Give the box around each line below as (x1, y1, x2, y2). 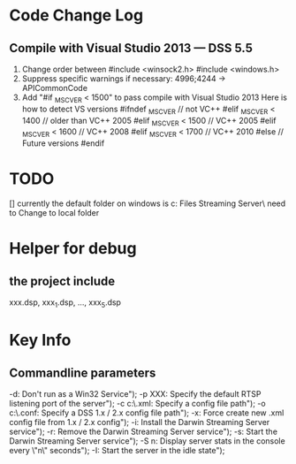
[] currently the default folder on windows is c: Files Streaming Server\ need (9, 198, 286, 209)
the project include (9, 273, 116, 288)
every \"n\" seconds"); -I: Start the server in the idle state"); (9, 445, 225, 455)
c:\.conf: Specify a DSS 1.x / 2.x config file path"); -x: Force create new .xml (9, 407, 285, 418)
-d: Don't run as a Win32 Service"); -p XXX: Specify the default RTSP (9, 388, 262, 399)
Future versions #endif (21, 138, 105, 148)
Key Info (9, 331, 72, 350)
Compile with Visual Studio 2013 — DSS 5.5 (9, 41, 254, 56)
